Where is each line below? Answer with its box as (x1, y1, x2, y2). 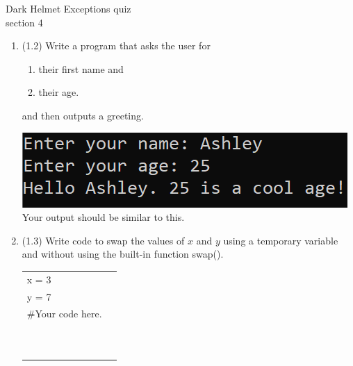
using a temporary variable (223, 233, 338, 247)
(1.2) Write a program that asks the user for (22, 38, 211, 53)
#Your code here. (26, 306, 102, 321)
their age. (38, 85, 79, 99)
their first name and (38, 61, 124, 76)
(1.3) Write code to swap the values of (22, 233, 185, 247)
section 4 (6, 15, 43, 29)
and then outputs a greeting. (22, 108, 144, 122)
